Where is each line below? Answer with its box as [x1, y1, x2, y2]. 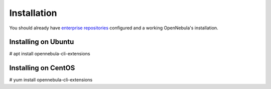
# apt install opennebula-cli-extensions [9, 51, 90, 57]
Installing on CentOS [9, 64, 75, 72]
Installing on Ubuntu [9, 38, 74, 46]
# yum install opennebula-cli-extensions [9, 77, 93, 83]
